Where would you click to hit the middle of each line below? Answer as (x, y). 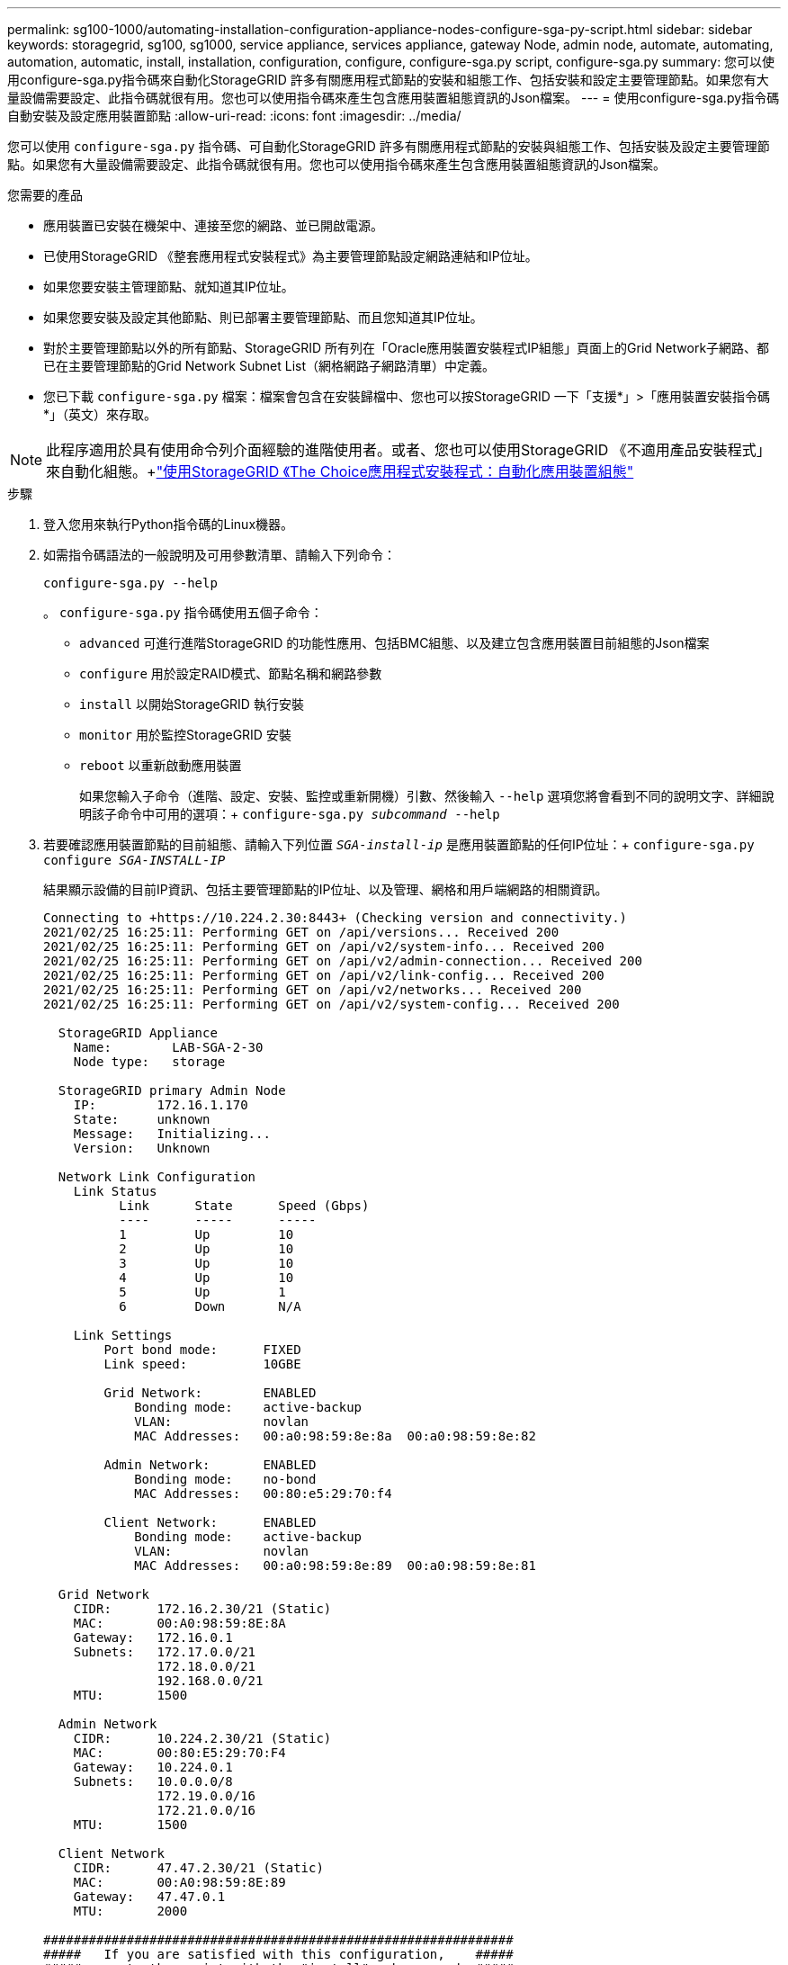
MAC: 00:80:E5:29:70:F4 (179, 1753)
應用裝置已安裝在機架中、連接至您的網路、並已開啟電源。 (213, 225)
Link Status (115, 1191)
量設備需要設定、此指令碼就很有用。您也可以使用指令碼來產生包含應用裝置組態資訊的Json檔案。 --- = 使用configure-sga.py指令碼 (394, 98)
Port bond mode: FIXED (202, 1350)
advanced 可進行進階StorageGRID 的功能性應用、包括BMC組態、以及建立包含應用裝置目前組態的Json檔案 (394, 643)
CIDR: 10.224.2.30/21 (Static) (202, 1738)
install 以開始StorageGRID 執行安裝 (192, 704)
